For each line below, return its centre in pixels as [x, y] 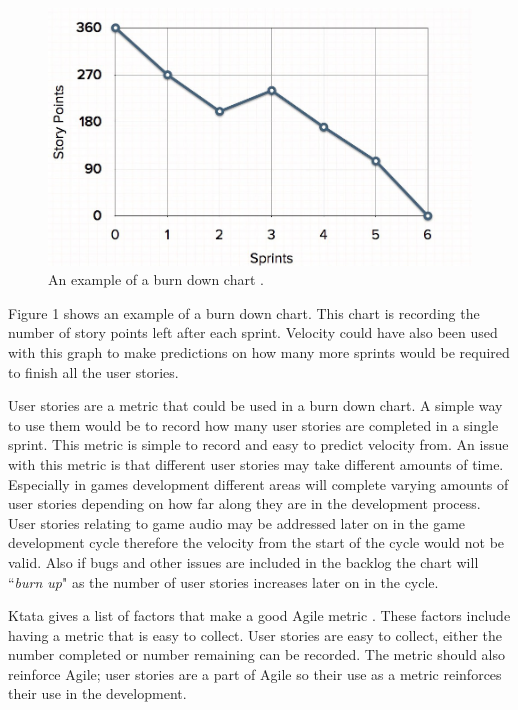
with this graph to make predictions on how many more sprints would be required [259, 351]
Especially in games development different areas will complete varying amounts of [258, 483]
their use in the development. [97, 693]
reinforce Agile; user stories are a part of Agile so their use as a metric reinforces [255, 673]
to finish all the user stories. [93, 371]
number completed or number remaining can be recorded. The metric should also [257, 654]
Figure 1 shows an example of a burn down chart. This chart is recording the [244, 312]
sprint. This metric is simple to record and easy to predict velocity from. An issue [258, 444]
